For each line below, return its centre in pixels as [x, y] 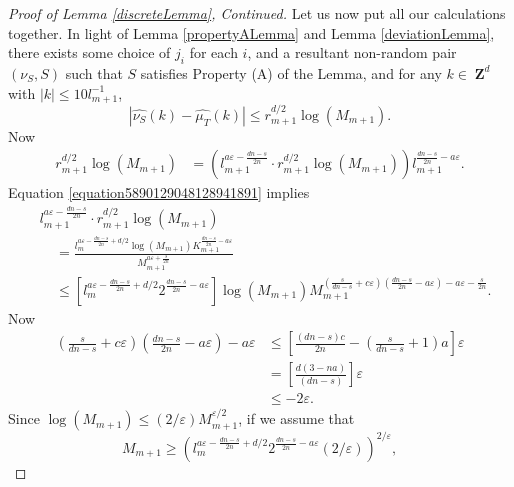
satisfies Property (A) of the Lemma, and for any [291, 72]
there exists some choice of [89, 52]
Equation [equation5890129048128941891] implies [159, 192]
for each [213, 52]
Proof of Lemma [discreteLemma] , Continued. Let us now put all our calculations [257, 13]
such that [94, 72]
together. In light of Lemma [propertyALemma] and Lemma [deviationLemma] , [251, 32]
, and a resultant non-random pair [352, 52]
